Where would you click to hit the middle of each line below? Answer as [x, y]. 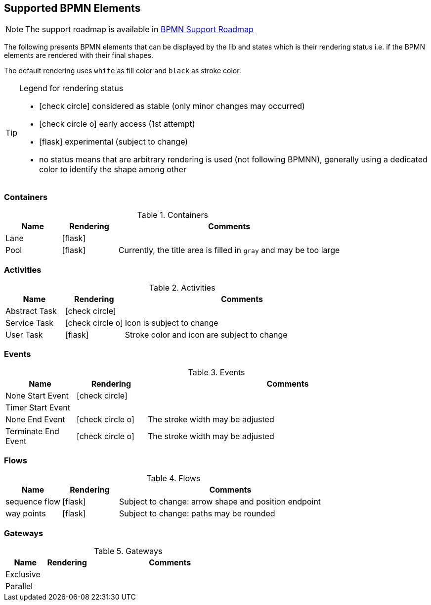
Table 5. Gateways [128, 551]
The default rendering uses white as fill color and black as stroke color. [123, 71]
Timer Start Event [38, 407]
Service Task [30, 323]
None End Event [35, 419]
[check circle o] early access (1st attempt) [117, 124]
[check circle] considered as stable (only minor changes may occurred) [172, 106]
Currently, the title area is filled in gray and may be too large [229, 250]
